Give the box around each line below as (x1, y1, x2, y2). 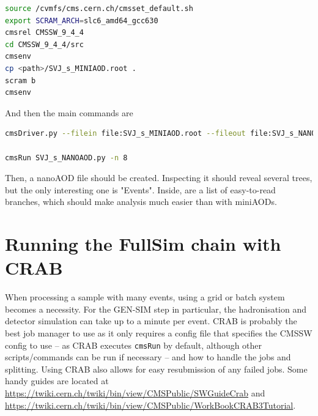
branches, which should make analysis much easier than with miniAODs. (5, 195, 277, 208)
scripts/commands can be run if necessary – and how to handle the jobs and (5, 351, 291, 363)
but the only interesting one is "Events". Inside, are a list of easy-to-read (5, 183, 276, 196)
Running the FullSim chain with (5, 231, 281, 256)
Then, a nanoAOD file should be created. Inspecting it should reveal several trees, (5, 171, 312, 184)
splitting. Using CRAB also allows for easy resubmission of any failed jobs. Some (5, 362, 308, 375)
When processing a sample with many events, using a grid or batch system (5, 291, 285, 303)
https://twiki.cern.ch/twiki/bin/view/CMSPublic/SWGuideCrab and (5, 387, 265, 399)
